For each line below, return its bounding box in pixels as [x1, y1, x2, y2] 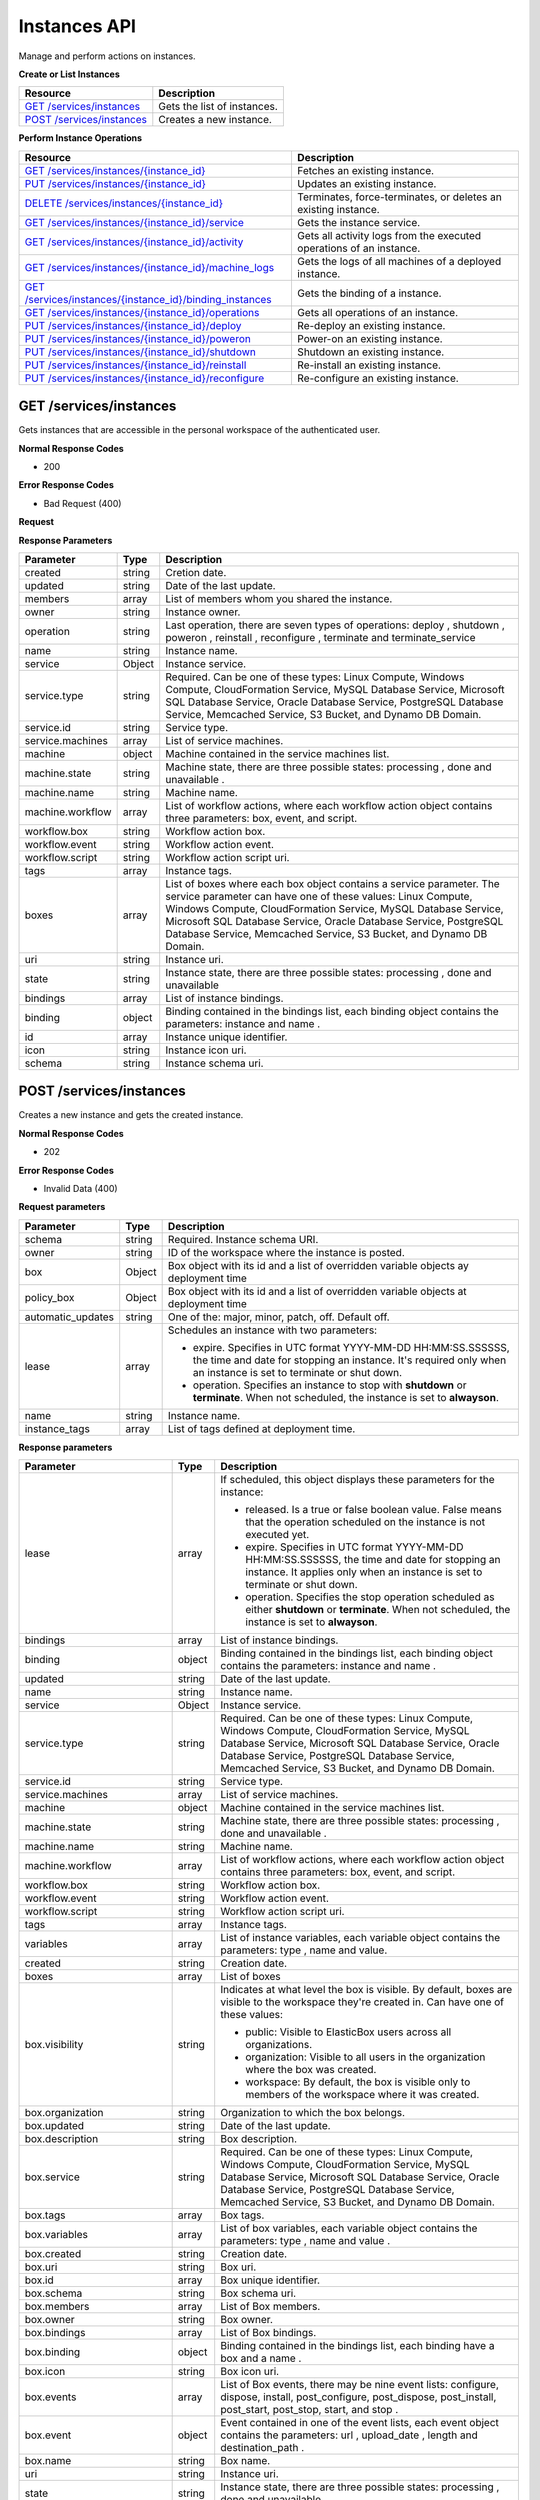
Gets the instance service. [296, 215, 421, 229]
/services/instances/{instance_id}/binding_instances [24, 292, 272, 306]
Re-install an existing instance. [296, 358, 442, 372]
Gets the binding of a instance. [296, 286, 442, 300]
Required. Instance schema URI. [167, 1232, 319, 1246]
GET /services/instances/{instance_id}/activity [24, 235, 244, 249]
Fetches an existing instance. [296, 163, 435, 177]
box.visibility [24, 2038, 84, 2052]
